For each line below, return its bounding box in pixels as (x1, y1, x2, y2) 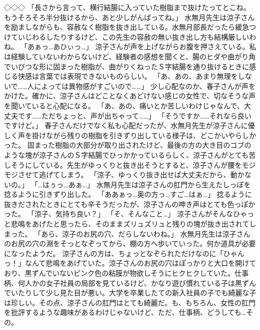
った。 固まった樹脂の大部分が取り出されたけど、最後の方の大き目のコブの (4, 140, 251, 150)
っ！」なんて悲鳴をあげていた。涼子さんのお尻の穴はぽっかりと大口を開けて (4, 258, 256, 268)
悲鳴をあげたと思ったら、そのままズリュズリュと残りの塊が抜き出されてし (11, 218, 256, 229)
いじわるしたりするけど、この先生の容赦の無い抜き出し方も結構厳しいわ (18, 31, 256, 42)
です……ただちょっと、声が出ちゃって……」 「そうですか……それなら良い (18, 110, 251, 121)
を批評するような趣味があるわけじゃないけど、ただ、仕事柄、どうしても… (4, 307, 246, 317)
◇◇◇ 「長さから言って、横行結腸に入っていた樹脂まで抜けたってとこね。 (4, 2, 250, 12)
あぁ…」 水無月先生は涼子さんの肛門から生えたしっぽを (68, 179, 251, 189)
